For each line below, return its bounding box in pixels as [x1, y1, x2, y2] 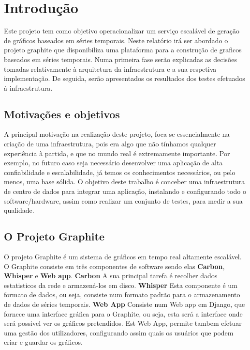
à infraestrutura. [4, 82, 53, 93]
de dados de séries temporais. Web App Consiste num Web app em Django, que [4, 299, 245, 309]
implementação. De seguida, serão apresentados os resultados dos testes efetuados [4, 73, 245, 83]
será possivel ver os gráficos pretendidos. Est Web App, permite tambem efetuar [4, 318, 242, 328]
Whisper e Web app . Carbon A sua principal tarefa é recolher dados [4, 270, 218, 281]
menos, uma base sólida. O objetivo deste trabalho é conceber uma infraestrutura [4, 176, 245, 187]
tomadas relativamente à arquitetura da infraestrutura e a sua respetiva [4, 64, 217, 74]
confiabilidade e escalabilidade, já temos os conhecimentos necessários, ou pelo [4, 167, 235, 177]
